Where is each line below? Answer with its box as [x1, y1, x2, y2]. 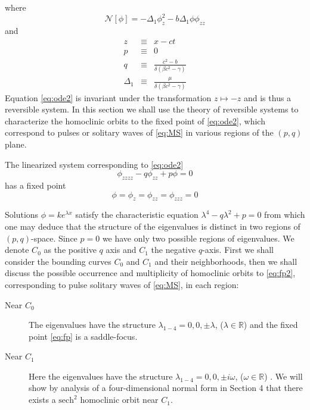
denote [5, 243, 29, 256]
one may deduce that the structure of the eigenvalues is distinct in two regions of [5, 220, 300, 232]
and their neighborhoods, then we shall [154, 255, 297, 267]
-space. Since [31, 231, 77, 244]
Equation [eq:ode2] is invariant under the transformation [5, 91, 212, 104]
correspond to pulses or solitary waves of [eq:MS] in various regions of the [5, 126, 274, 139]
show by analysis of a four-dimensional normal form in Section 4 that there [29, 381, 303, 394]
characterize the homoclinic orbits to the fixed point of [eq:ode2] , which [5, 114, 265, 127]
